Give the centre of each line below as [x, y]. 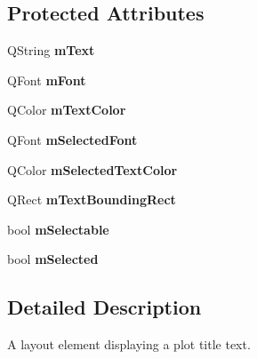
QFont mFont [47, 80]
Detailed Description [104, 307]
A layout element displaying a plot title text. [129, 344]
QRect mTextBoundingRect [92, 199]
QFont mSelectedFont [72, 139]
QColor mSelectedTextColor [92, 169]
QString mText [51, 50]
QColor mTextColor [67, 110]
